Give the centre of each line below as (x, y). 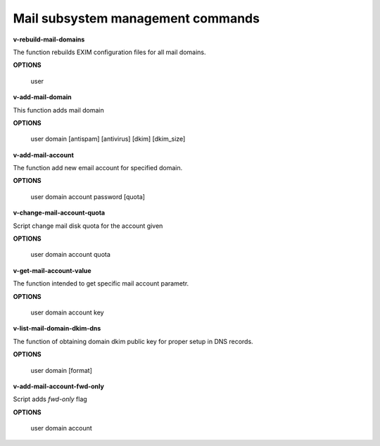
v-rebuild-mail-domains (49, 39)
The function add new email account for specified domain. (98, 168)
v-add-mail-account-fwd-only (59, 386)
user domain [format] (62, 370)
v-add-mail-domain (42, 97)
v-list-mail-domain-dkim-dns (57, 329)
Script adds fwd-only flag (50, 399)
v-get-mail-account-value (52, 270)
